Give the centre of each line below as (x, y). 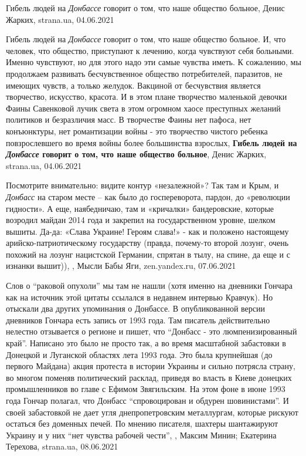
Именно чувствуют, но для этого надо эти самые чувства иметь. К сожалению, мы (154, 62)
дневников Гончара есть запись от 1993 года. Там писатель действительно (138, 320)
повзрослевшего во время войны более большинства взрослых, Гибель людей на (152, 142)
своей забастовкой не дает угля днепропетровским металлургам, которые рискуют (152, 412)
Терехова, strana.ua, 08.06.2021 (62, 446)
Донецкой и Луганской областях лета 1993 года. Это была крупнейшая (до (139, 354)
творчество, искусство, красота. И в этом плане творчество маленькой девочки (147, 97)
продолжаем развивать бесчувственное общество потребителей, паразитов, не (144, 73)
